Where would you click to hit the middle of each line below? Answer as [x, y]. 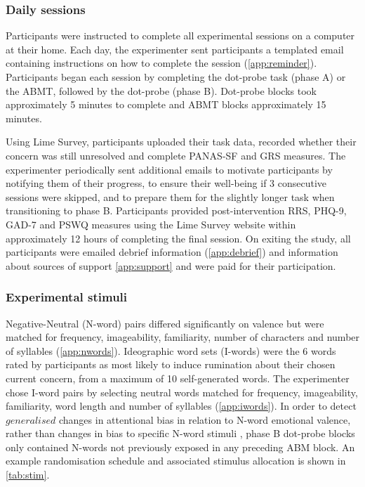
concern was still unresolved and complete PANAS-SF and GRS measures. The [176, 155]
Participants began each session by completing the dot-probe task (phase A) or [176, 77]
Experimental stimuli [67, 297]
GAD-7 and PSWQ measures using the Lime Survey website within [151, 224]
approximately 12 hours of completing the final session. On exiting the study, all [178, 238]
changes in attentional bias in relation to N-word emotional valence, [205, 419]
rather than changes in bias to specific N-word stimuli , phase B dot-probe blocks [180, 433]
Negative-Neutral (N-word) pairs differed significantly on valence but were [165, 323]
